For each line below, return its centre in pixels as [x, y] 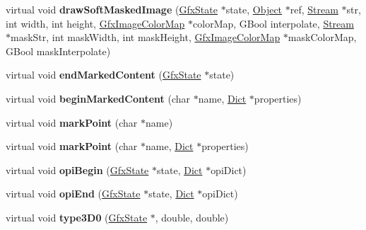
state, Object [254, 9]
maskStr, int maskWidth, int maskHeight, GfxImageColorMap [146, 37]
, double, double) [192, 217]
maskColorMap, [322, 37]
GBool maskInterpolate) [58, 51]
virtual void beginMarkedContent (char [98, 98]
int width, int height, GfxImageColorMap [95, 23]
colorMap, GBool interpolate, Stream [273, 23]
